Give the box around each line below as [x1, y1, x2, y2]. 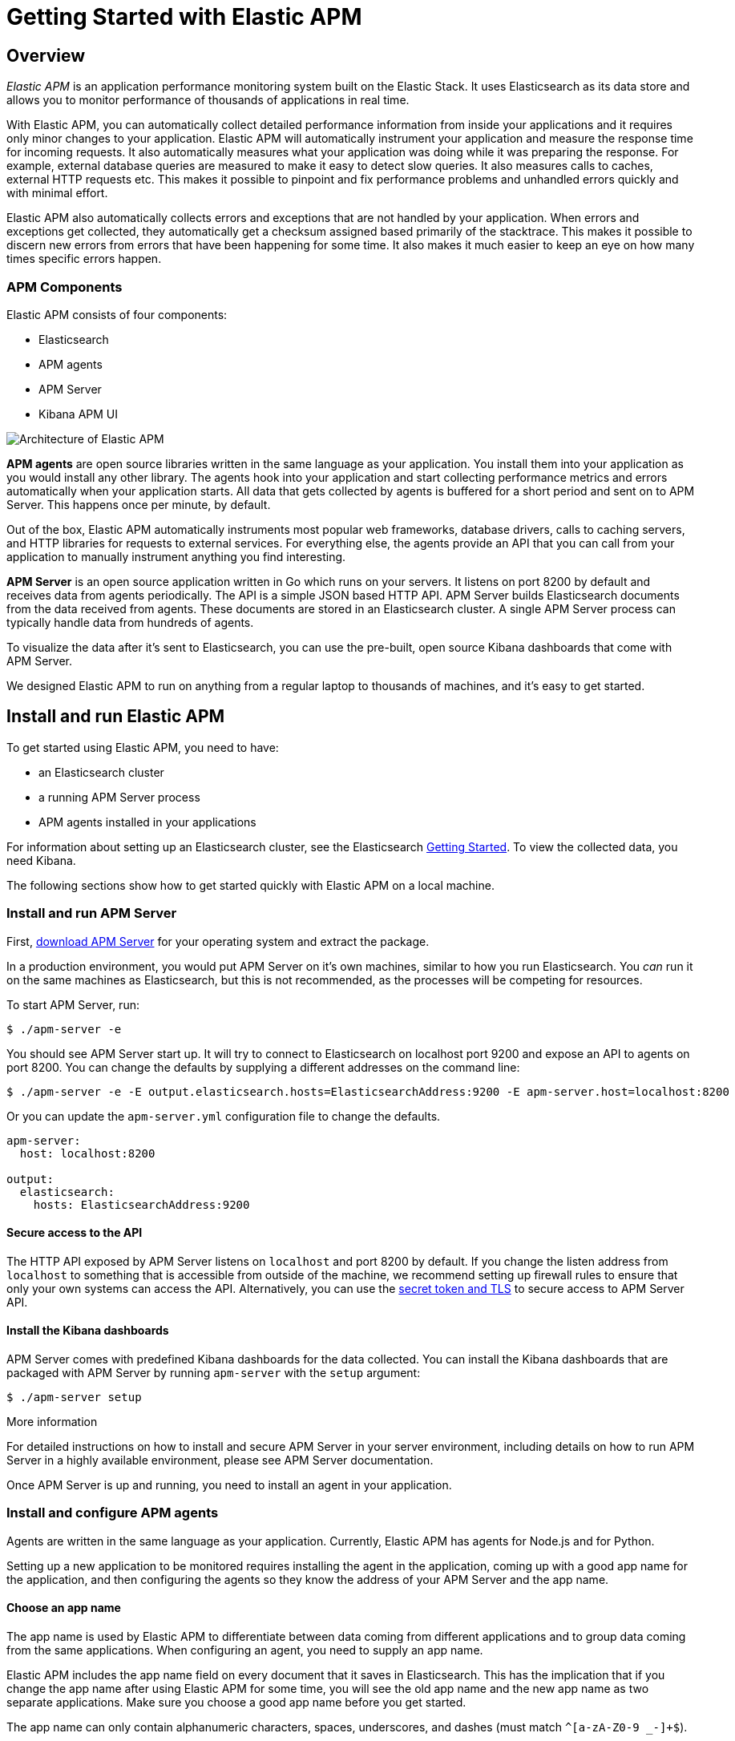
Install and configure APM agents [6, 1505, 219, 1521]
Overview [6, 45, 86, 66]
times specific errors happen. [6, 252, 162, 266]
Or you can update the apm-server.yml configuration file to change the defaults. [6, 1109, 441, 1123]
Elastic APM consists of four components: [6, 307, 228, 321]
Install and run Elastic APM [6, 706, 225, 727]
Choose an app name [6, 1601, 121, 1615]
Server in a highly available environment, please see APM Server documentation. [6, 1452, 434, 1467]
